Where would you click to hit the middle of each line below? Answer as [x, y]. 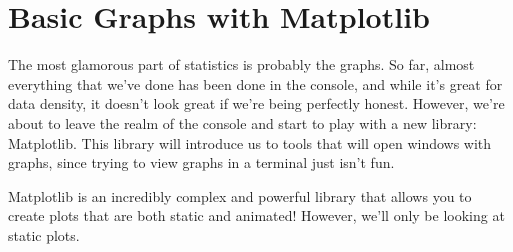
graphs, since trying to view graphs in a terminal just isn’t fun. [201, 162]
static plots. [44, 234]
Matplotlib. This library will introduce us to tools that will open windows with [250, 142]
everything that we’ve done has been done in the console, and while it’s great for [255, 83]
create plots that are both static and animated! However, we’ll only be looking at [256, 215]
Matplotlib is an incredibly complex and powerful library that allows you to [240, 195]
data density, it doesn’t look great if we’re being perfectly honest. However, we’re [256, 103]
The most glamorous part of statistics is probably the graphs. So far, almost [241, 64]
